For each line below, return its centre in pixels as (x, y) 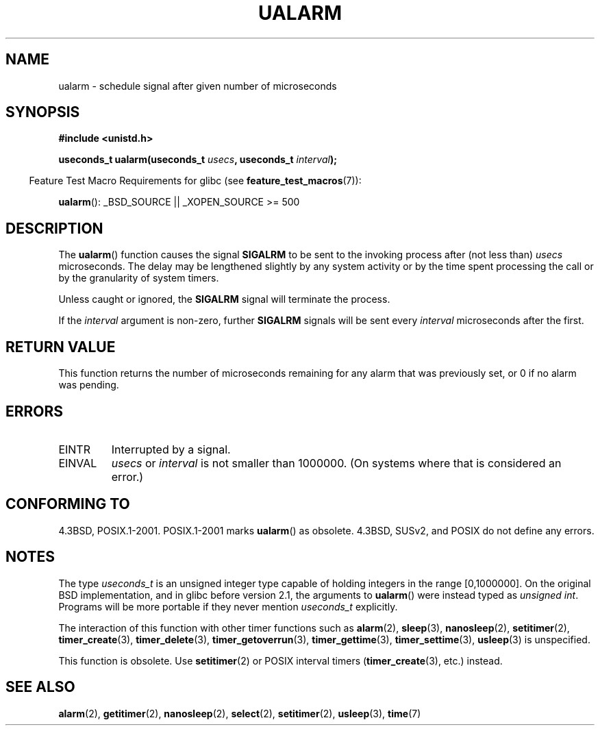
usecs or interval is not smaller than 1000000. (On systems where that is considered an (336, 463)
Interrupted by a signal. (171, 449)
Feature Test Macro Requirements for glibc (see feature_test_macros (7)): (195, 181)
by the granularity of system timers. (139, 278)
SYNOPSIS (43, 112)
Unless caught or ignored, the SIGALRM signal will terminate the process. (224, 299)
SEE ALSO (40, 687)
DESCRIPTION (54, 228)
